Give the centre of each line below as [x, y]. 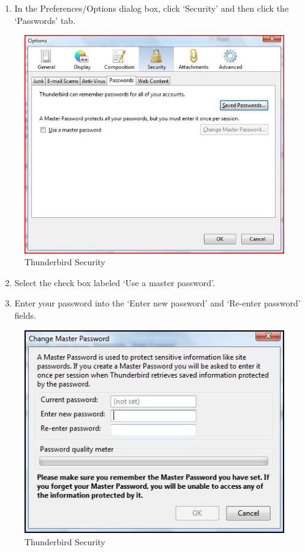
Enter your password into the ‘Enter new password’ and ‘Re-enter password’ [157, 303]
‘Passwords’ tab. [45, 20]
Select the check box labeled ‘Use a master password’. [115, 282]
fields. [25, 315]
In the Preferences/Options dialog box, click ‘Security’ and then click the [152, 8]
